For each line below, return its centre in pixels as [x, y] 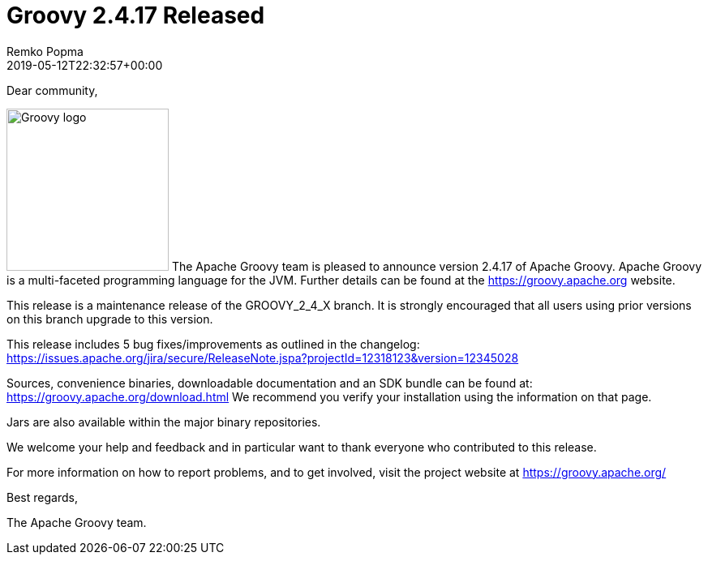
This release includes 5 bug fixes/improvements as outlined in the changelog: [213, 344]
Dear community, [52, 90]
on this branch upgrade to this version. [110, 319]
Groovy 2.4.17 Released [136, 15]
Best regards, [42, 497]
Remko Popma [45, 51]
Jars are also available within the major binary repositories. [164, 422]
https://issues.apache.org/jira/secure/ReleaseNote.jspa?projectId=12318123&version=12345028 [263, 358]
